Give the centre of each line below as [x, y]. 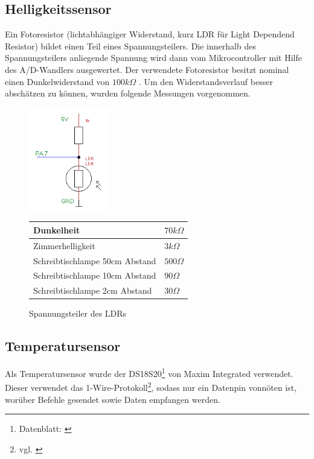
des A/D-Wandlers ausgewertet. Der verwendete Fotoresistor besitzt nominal [147, 69]
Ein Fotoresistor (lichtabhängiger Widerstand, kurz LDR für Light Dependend [150, 34]
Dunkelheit [57, 230]
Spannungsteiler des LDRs [78, 313]
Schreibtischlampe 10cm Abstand [95, 275]
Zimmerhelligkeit [64, 245]
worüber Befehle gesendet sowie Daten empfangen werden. [113, 399]
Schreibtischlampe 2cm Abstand [93, 290]
